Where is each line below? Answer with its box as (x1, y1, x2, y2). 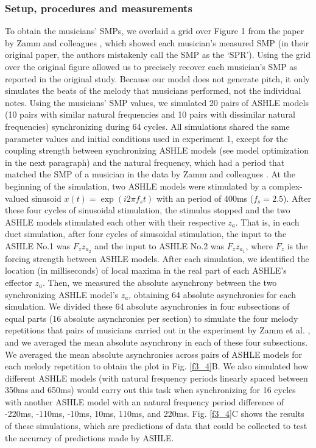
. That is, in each (235, 215, 300, 228)
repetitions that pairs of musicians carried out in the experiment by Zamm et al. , (5, 324, 311, 336)
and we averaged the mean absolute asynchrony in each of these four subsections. (5, 335, 308, 348)
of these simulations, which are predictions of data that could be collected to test (5, 419, 307, 432)
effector (5, 276, 32, 288)
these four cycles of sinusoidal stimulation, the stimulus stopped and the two (5, 204, 290, 216)
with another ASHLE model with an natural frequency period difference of (5, 395, 284, 408)
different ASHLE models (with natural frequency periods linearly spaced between (5, 371, 308, 384)
